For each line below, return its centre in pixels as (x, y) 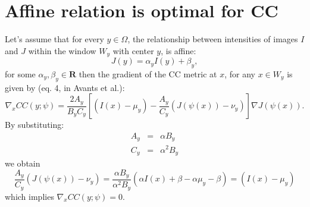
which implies (29, 196)
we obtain (23, 163)
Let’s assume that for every (54, 39)
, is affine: (179, 50)
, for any (240, 73)
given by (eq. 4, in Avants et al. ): (65, 87)
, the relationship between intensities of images (213, 39)
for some (20, 73)
